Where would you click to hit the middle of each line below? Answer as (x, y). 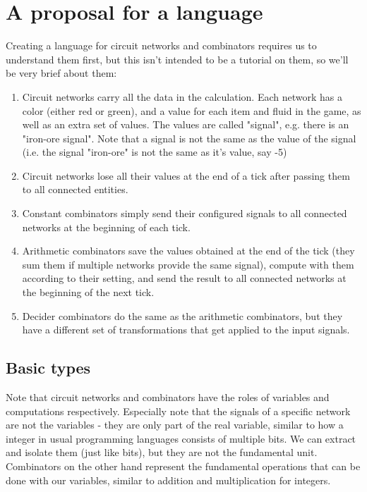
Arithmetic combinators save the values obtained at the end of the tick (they (188, 251)
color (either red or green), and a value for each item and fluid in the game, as (192, 110)
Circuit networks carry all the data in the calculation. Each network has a (182, 96)
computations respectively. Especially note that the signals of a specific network (178, 411)
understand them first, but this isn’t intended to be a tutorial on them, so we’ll (177, 59)
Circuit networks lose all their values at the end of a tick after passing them (186, 175)
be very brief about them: (61, 73)
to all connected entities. (75, 189)
